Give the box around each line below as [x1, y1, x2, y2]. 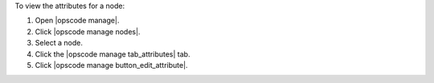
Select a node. [35, 38, 84, 48]
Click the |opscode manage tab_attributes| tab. [35, 49, 190, 59]
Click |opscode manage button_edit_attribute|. [35, 60, 188, 69]
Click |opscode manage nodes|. [35, 26, 141, 36]
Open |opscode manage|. [35, 16, 120, 26]
